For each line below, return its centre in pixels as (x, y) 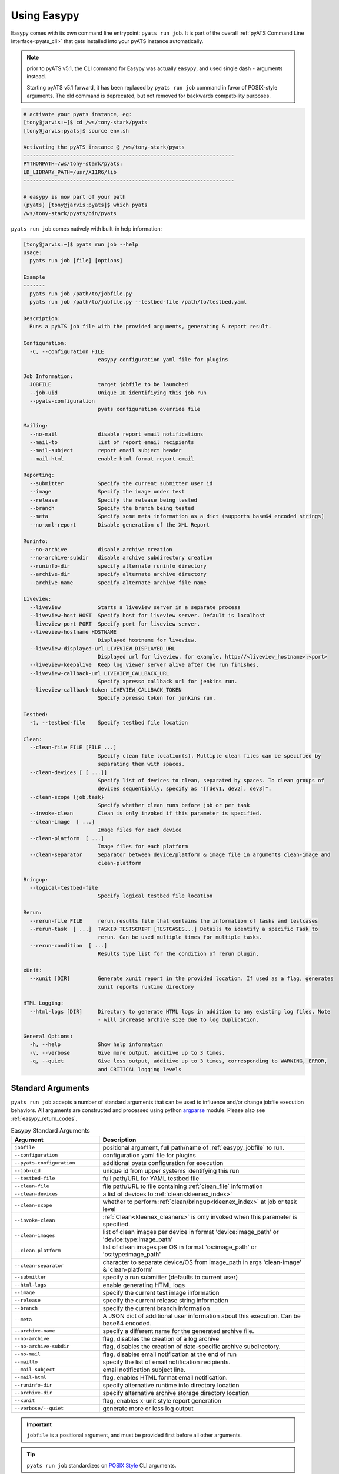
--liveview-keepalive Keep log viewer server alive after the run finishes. (144, 665)
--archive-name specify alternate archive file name (118, 583)
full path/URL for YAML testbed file (151, 1178)
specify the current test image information (161, 1292)
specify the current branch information (156, 1308)
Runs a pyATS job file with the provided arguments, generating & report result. (151, 327)
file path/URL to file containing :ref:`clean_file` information (183, 1186)
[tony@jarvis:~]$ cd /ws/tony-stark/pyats (85, 123)
